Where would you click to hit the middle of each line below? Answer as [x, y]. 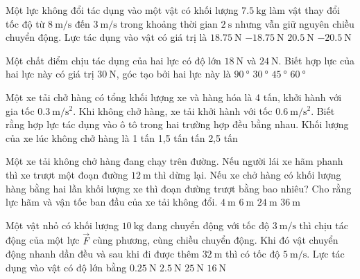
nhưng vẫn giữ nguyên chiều [294, 23]
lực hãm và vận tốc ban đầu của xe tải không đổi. [112, 202]
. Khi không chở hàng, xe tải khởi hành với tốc [173, 110]
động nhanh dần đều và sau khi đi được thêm [102, 254]
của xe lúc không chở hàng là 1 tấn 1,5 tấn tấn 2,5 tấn [122, 137]
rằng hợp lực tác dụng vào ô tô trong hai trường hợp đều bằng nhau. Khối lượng [177, 124]
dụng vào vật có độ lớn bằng [66, 267]
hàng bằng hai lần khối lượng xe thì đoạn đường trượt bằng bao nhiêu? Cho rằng [179, 188]
